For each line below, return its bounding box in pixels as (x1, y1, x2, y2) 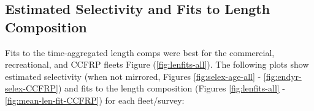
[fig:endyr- (263, 70, 302, 82)
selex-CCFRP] (5, 82, 58, 95)
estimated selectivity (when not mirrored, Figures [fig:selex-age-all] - (5, 70, 261, 82)
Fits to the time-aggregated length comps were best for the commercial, (5, 46, 275, 59)
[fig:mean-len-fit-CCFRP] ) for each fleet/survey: (5, 93, 185, 106)
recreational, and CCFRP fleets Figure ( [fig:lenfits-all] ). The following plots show (5, 58, 309, 71)
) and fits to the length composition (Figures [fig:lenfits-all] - (58, 82, 285, 95)
